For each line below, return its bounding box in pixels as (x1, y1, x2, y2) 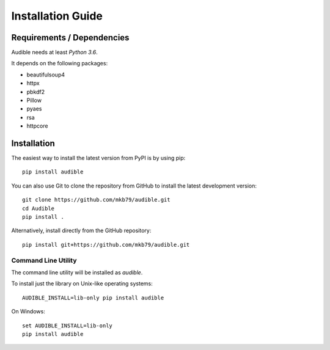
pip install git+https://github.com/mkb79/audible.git (22, 241, 190, 248)
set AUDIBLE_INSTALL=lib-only (22, 322, 113, 329)
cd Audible (22, 205, 55, 212)
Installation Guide (11, 9, 103, 23)
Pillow (26, 97, 42, 104)
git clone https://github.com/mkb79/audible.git (22, 196, 170, 203)
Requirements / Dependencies (11, 32, 130, 43)
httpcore (26, 122, 48, 129)
